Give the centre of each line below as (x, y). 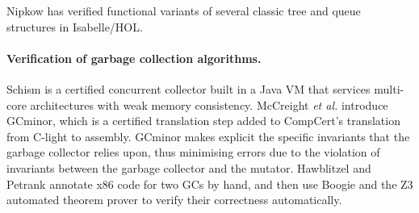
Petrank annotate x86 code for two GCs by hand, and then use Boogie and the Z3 (210, 184)
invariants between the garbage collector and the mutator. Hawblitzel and (189, 167)
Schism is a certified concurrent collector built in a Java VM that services (189, 88)
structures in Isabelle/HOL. (75, 26)
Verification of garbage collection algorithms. (134, 58)
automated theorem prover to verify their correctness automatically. (174, 200)
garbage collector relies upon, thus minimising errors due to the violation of (193, 152)
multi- (389, 88)
